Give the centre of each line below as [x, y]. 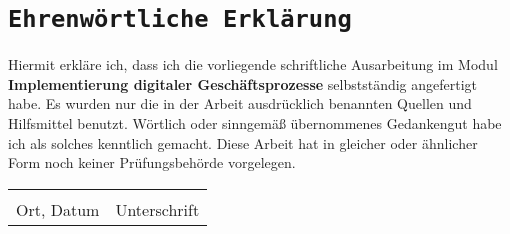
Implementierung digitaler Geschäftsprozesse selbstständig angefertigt [243, 83]
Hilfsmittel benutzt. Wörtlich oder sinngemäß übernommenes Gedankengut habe [255, 123]
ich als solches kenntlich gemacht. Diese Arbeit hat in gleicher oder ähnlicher [243, 142]
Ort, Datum [58, 209]
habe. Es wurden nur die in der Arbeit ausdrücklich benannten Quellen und [240, 103]
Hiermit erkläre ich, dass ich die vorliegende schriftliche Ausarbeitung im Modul [253, 64]
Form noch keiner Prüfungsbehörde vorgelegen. [152, 162]
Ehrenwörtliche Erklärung [180, 19]
